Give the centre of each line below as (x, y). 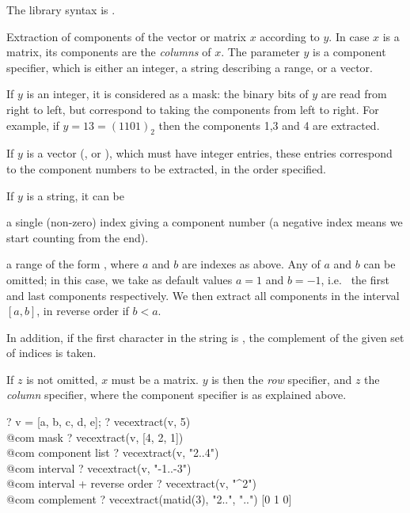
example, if (33, 125)
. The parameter (260, 52)
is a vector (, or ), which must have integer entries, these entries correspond (209, 153)
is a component (349, 52)
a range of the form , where (73, 264)
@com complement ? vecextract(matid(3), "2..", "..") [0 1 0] (149, 499)
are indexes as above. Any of (251, 264)
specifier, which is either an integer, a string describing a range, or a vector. (190, 67)
